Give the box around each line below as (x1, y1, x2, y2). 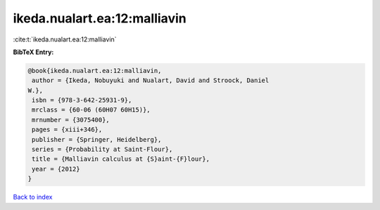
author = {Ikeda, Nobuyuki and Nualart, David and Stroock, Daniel (32, 77, 270, 84)
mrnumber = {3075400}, (32, 116, 110, 124)
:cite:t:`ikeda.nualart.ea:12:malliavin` (13, 35, 117, 44)
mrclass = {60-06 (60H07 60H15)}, (32, 106, 151, 114)
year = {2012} (32, 165, 80, 173)
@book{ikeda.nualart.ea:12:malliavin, (27, 67, 162, 74)
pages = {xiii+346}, (32, 126, 103, 133)
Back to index (13, 193, 53, 202)
